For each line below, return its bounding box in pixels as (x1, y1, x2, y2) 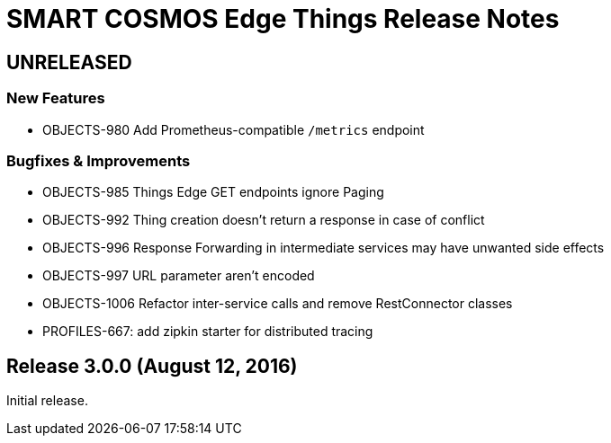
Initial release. (6, 393, 88, 409)
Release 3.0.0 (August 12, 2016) (6, 354, 298, 377)
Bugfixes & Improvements (6, 151, 191, 170)
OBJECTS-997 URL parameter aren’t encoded (42, 268, 315, 284)
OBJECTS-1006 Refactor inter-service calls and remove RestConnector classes (42, 296, 513, 312)
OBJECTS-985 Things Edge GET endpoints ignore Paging (42, 184, 384, 200)
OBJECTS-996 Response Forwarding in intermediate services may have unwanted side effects (42, 240, 605, 256)
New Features (6, 89, 105, 108)
